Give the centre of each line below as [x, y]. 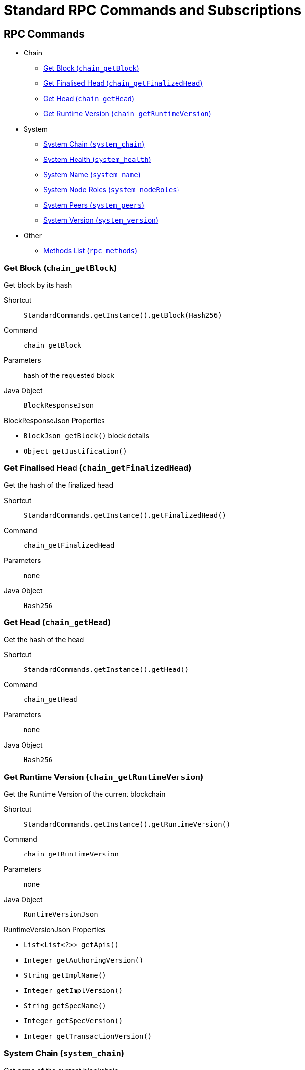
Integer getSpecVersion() [73, 1021]
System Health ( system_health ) [97, 160]
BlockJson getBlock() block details [86, 435]
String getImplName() [65, 976]
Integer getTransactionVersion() [88, 1036]
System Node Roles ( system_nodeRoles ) [111, 190]
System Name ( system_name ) [92, 175]
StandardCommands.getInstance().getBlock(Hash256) [123, 315]
